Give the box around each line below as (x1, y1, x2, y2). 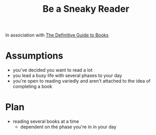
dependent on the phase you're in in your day (20, 124, 117, 130)
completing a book (12, 83, 53, 90)
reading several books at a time (12, 119, 79, 125)
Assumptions (5, 50, 63, 62)
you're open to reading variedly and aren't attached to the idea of (12, 78, 151, 84)
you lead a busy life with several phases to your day (12, 72, 122, 79)
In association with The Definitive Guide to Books (5, 32, 109, 38)
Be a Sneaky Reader (42, 3, 129, 15)
